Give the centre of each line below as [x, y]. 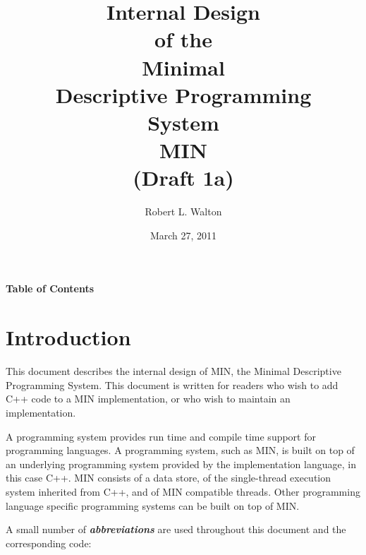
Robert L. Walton [183, 211]
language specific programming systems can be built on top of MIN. [153, 505]
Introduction [68, 337]
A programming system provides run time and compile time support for [161, 436]
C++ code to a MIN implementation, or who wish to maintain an [148, 399]
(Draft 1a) [183, 178]
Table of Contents [50, 288]
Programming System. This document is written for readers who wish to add [172, 384]
